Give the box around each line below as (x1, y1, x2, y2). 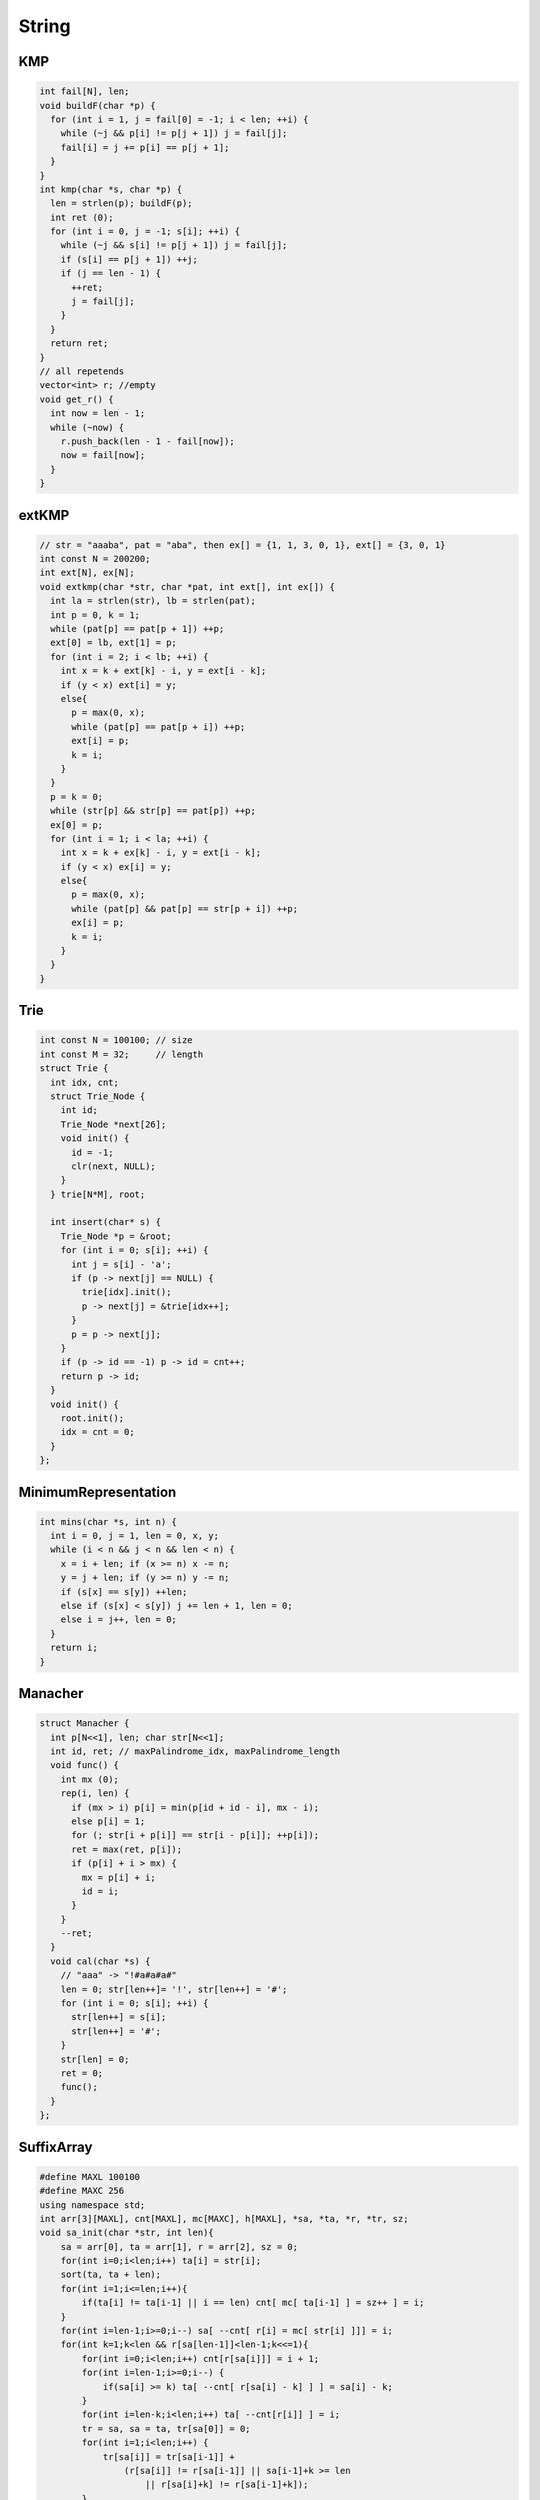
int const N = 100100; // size (39, 1035, 194, 1046)
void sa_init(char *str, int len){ (39, 2227, 214, 2239)
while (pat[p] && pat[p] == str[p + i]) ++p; (71, 903, 299, 914)
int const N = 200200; (39, 553, 151, 565)
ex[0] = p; (50, 819, 104, 830)
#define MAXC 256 (39, 2185, 125, 2197)
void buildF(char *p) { (39, 100, 157, 111)
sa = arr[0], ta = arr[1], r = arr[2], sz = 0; (60, 2241, 299, 2252)
